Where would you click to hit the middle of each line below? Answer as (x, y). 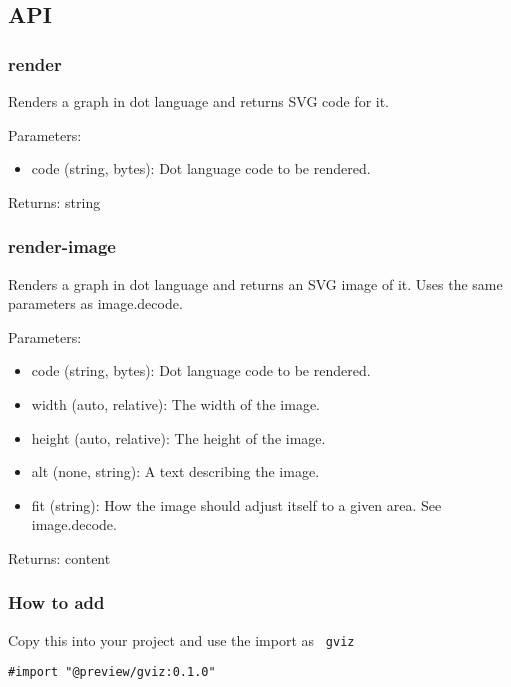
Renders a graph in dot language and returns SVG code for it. (199, 101)
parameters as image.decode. (95, 303)
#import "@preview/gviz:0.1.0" (112, 672)
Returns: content (59, 557)
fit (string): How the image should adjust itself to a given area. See (236, 504)
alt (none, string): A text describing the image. (175, 471)
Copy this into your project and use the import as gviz (181, 639)
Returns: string (54, 201)
